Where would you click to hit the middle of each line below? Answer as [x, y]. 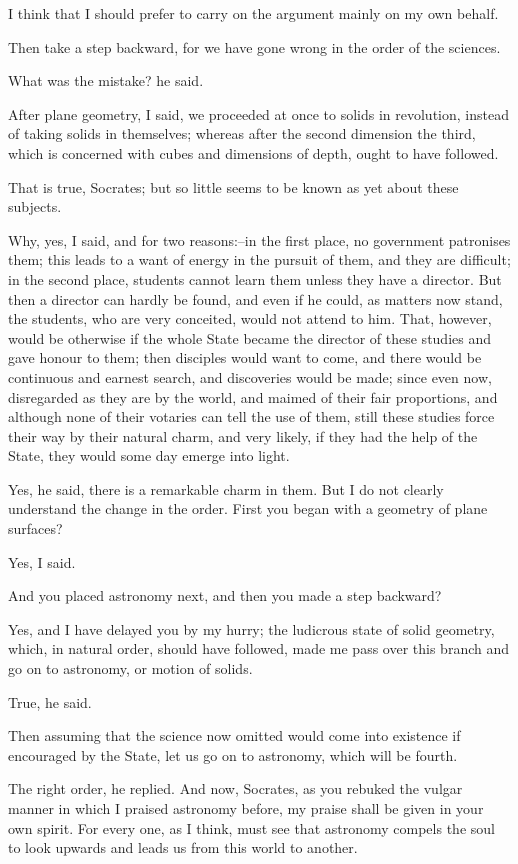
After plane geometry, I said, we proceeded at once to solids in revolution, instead [258, 113]
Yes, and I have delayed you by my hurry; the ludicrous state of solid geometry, [251, 628]
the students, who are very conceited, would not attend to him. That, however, [250, 318]
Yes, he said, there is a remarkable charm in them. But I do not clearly [226, 488]
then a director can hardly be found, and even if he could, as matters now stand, [255, 298]
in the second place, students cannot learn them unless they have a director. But [255, 278]
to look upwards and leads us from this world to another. [183, 847]
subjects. [35, 206]
